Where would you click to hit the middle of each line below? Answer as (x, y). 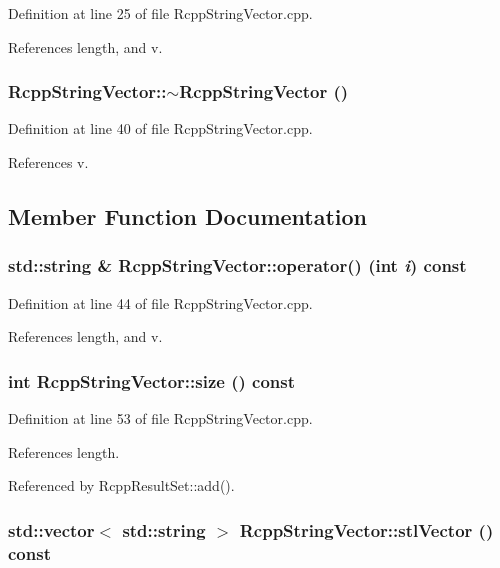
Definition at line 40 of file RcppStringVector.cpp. (160, 128)
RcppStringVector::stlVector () (366, 529)
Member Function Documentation (188, 215)
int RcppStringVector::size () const (151, 380)
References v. (48, 162)
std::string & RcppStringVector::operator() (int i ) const (237, 265)
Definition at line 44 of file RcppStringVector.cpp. (160, 302)
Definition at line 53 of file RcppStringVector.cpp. (160, 418)
